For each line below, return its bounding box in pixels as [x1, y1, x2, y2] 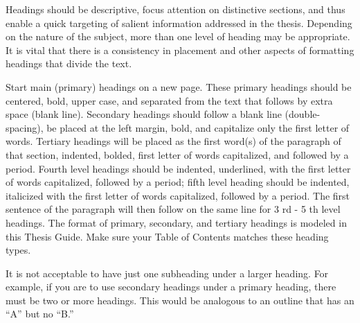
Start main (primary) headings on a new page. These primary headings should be [6, 79, 352, 94]
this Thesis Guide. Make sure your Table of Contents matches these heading [6, 229, 329, 243]
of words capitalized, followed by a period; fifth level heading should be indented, [6, 175, 350, 189]
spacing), [6, 120, 44, 134]
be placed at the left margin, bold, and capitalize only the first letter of [46, 120, 350, 134]
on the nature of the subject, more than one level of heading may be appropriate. [6, 29, 350, 44]
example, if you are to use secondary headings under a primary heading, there [6, 279, 336, 294]
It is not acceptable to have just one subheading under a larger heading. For [6, 265, 329, 280]
